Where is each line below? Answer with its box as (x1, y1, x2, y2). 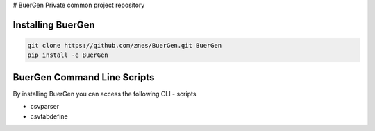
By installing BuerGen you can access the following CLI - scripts (12, 89, 197, 98)
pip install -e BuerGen (27, 51, 109, 59)
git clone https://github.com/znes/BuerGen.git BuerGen (27, 42, 222, 49)
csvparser (30, 103, 59, 111)
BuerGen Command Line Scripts (12, 71, 155, 83)
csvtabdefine (30, 112, 69, 121)
